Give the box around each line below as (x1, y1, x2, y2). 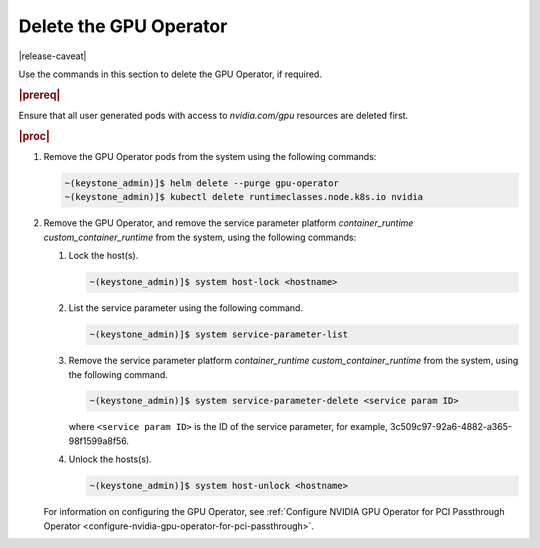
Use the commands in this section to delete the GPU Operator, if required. (18, 68, 322, 80)
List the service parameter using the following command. (68, 302, 304, 314)
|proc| (18, 129, 50, 143)
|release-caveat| (18, 50, 87, 62)
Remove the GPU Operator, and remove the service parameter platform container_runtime (43, 217, 414, 229)
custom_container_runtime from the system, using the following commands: (43, 231, 357, 243)
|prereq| (18, 88, 61, 102)
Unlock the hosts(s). (68, 453, 152, 465)
